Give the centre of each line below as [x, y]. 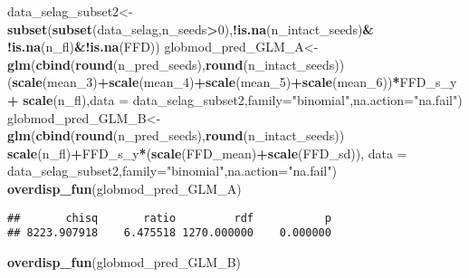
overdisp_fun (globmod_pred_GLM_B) [124, 261]
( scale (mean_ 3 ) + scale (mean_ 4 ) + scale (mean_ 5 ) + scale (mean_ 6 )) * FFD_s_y [232, 82]
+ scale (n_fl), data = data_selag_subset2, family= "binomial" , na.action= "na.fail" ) [235, 99]
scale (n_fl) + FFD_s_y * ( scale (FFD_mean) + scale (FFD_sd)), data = [207, 153]
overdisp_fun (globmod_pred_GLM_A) [124, 188]
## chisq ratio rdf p [169, 218]
